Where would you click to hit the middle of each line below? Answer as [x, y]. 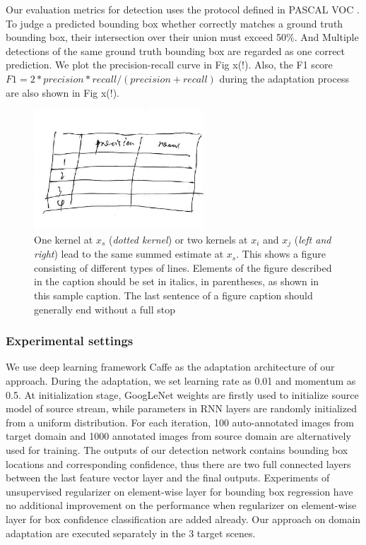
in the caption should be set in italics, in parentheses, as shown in [177, 281]
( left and [313, 239]
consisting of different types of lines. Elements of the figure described [183, 267]
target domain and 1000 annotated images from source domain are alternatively [178, 436]
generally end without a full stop [105, 309]
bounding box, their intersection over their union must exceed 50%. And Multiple [182, 37]
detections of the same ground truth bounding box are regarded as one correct [176, 50]
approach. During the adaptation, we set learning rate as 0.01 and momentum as [181, 381]
